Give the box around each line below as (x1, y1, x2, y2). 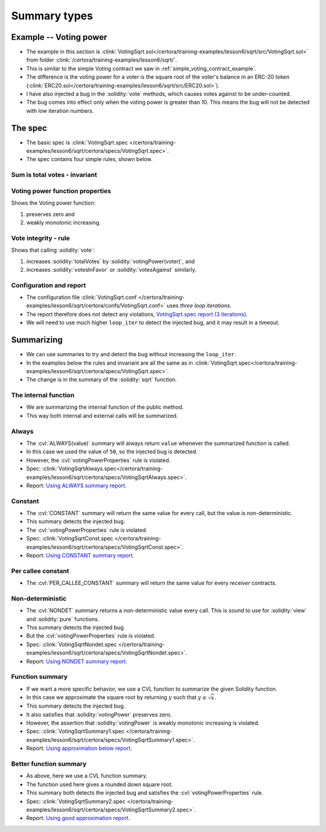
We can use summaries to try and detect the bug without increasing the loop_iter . (26, 351, 237, 358)
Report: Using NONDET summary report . (26, 658, 127, 665)
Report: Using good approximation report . (26, 814, 130, 822)
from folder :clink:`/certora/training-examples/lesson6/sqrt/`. (26, 56, 177, 63)
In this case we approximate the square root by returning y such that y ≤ (26, 694, 207, 701)
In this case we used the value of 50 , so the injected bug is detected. (26, 448, 198, 455)
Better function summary (11, 760, 87, 768)
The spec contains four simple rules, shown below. (26, 156, 153, 163)
